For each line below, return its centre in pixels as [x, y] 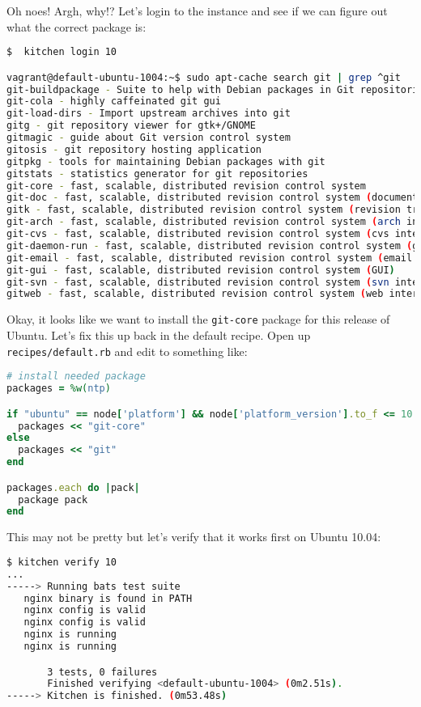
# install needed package [76, 377]
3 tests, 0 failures [102, 672]
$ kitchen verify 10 [62, 562]
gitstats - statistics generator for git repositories [157, 174]
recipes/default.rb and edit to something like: [127, 351]
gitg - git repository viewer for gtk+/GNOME [131, 126]
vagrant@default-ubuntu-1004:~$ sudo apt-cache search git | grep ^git [204, 77]
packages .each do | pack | [73, 487]
